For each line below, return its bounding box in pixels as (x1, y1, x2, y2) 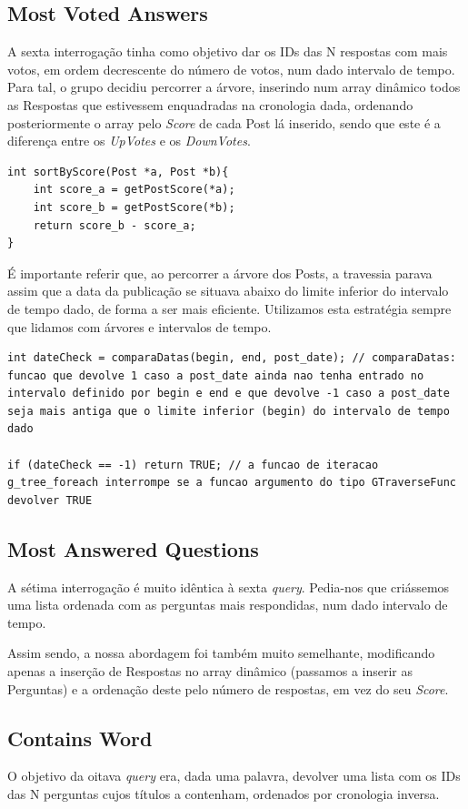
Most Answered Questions (7, 534, 259, 562)
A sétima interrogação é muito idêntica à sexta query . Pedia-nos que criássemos (7, 577, 450, 596)
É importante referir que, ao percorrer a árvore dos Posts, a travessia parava (7, 263, 433, 282)
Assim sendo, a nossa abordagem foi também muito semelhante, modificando (7, 643, 435, 662)
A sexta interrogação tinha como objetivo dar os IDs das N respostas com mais (7, 42, 448, 61)
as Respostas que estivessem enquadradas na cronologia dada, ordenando (7, 95, 413, 114)
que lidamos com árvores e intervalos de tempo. (7, 317, 272, 336)
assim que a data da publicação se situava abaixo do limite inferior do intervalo (7, 281, 449, 300)
